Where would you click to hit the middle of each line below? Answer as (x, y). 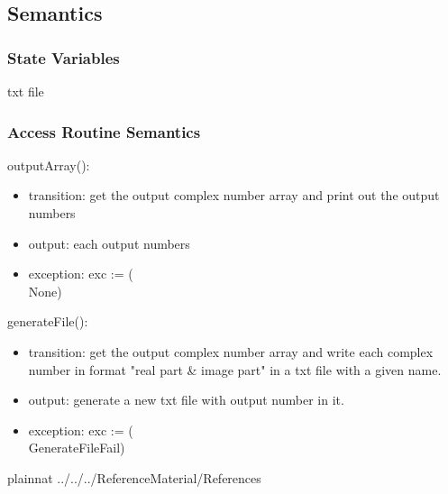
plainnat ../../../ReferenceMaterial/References (134, 477)
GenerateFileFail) (77, 448)
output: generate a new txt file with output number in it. (186, 400)
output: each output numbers (109, 243)
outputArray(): (49, 165)
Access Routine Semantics (104, 131)
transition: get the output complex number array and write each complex (231, 351)
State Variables (64, 57)
